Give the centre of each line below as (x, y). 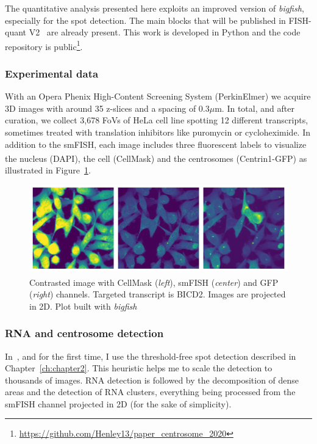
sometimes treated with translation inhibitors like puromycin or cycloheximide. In (158, 132)
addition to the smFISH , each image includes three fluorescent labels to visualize (156, 144)
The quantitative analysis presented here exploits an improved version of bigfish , (155, 8)
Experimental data (52, 73)
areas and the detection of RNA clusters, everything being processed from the (150, 392)
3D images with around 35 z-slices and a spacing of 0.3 (107, 108)
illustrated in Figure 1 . (48, 170)
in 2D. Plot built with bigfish (83, 306)
